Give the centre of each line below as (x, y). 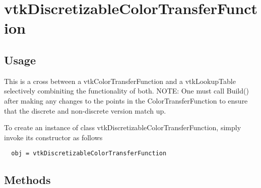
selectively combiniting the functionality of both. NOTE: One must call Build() (126, 91)
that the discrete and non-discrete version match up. (85, 110)
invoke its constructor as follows (53, 137)
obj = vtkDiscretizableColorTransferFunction (89, 154)
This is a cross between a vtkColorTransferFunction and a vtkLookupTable (120, 81)
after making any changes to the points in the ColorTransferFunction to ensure (126, 100)
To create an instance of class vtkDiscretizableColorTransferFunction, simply (123, 127)
